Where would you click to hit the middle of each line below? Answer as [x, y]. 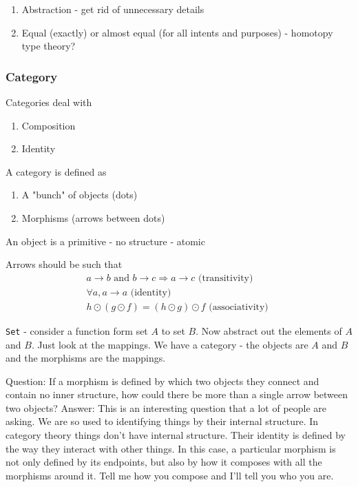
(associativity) [239, 307]
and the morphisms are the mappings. [86, 358]
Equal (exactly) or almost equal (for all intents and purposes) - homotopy [177, 32]
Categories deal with [49, 102]
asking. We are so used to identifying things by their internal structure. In [162, 421]
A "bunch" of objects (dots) [80, 195]
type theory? [49, 46]
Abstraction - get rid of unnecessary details [113, 9]
